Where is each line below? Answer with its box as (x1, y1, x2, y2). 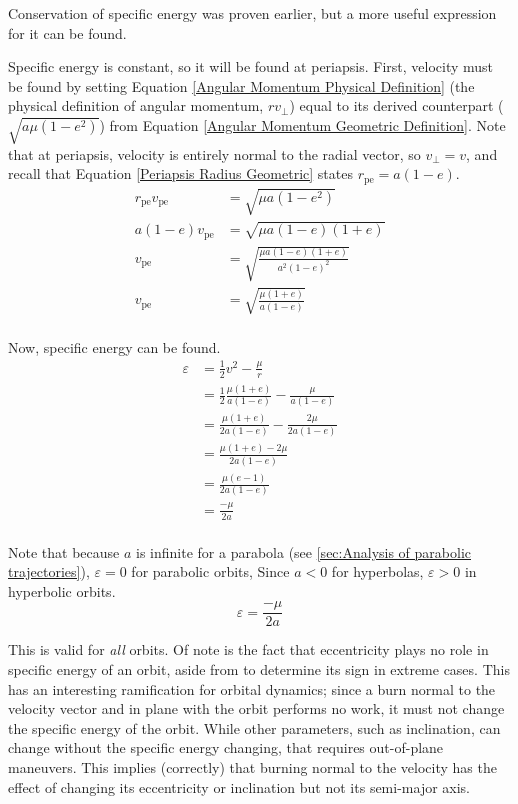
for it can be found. (8, 22, 127, 43)
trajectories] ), (8, 561, 90, 582)
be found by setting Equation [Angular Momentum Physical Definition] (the (8, 75, 475, 96)
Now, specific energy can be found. (8, 336, 221, 357)
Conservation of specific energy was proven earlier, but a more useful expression (8, 3, 497, 23)
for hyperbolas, (331, 561, 424, 582)
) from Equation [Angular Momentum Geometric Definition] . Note (99, 114, 506, 135)
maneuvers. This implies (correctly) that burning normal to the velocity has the (8, 757, 497, 778)
